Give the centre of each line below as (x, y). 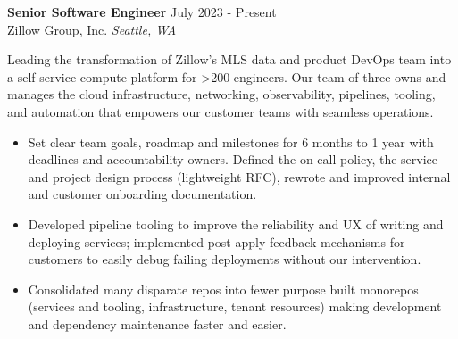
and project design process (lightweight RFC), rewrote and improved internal (239, 176)
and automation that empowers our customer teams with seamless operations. (221, 111)
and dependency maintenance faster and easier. (157, 323)
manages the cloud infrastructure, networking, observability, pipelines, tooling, (221, 94)
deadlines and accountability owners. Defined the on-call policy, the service (233, 159)
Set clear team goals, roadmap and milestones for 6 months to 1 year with (231, 141)
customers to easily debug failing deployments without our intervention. (225, 259)
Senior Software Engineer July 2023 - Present (142, 12)
